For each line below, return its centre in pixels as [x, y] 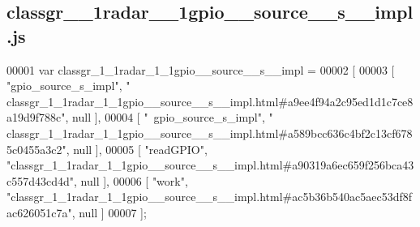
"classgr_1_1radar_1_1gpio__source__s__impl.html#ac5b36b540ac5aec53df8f [209, 197]
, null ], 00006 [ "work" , [131, 180]
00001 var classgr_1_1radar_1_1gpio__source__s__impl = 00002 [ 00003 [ [201, 69]
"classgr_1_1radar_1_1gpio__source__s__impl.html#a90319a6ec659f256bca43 [210, 165]
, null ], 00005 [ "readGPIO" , [137, 149]
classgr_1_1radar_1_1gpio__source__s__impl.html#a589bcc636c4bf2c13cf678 [210, 133]
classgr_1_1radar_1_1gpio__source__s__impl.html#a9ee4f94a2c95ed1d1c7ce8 [210, 101]
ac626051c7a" [39, 212]
